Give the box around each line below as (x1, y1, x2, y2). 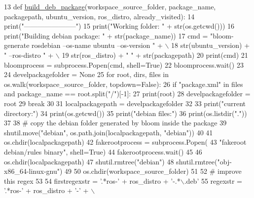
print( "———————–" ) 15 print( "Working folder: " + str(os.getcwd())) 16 (4, 21, 235, 31)
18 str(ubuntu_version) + (171, 40, 250, 50)
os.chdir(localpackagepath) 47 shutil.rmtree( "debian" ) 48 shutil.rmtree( (4, 156, 218, 166)
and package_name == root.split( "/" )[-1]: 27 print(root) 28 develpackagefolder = (4, 88, 251, 99)
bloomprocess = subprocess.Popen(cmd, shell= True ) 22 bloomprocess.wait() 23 (4, 59, 244, 70)
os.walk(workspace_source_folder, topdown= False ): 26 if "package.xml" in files (4, 79, 243, 89)
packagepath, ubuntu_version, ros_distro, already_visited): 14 (4, 11, 195, 21)
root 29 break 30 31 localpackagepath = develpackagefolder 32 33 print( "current (4, 98, 246, 108)
